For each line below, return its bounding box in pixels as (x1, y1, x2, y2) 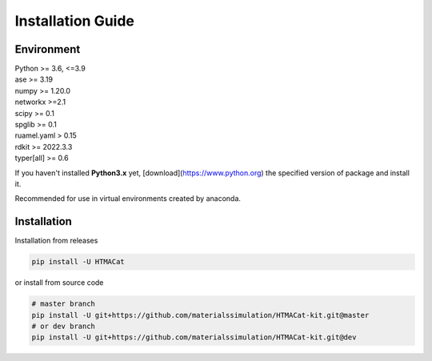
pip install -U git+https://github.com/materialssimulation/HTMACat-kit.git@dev (31, 333, 357, 342)
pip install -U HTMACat (31, 257, 126, 267)
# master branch (31, 299, 96, 308)
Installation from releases (14, 236, 98, 246)
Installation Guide (14, 12, 135, 30)
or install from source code (14, 278, 104, 287)
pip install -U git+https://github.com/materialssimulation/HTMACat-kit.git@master (31, 311, 370, 319)
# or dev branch (31, 322, 96, 331)
